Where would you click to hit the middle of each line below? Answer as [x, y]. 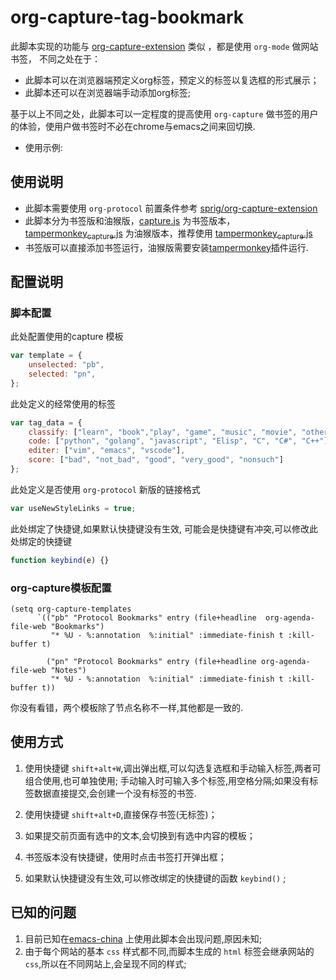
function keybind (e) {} [60, 560]
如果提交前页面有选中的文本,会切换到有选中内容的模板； [140, 835]
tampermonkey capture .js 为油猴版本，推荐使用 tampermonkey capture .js [168, 234]
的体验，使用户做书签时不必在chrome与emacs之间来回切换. [133, 126]
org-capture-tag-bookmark [127, 17]
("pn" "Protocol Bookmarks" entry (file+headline [151, 662]
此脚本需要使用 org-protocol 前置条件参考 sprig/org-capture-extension [171, 208]
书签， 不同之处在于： [55, 58]
